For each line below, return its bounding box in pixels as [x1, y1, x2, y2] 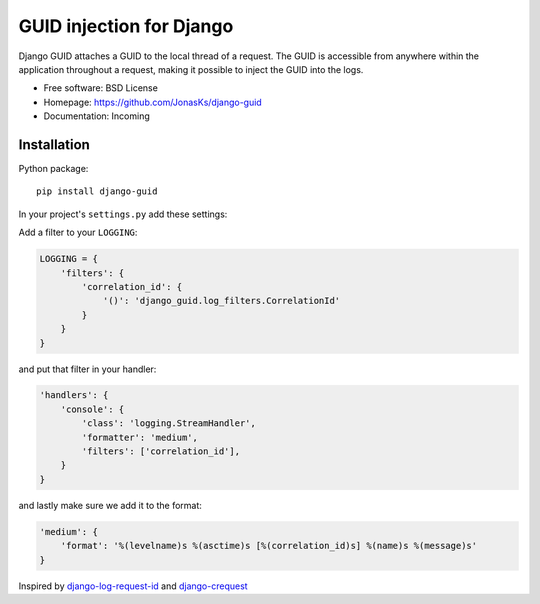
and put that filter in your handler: [18, 363, 157, 375]
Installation [18, 136, 90, 153]
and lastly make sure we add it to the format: [18, 499, 202, 511]
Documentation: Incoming [43, 110, 150, 122]
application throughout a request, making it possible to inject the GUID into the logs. [18, 63, 364, 75]
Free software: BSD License [43, 82, 159, 94]
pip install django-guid [36, 186, 158, 197]
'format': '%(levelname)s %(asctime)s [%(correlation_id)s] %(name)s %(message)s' [60, 540, 478, 552]
